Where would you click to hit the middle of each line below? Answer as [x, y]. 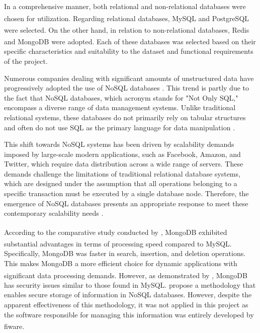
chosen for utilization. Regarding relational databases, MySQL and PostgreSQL [127, 18]
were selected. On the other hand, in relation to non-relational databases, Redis [127, 29]
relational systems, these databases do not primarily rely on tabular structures [125, 117]
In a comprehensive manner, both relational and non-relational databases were [125, 6]
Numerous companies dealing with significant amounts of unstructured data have [129, 78]
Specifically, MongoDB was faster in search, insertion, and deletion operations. [125, 253]
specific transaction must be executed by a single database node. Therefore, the [126, 193]
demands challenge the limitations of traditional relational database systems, [122, 173]
